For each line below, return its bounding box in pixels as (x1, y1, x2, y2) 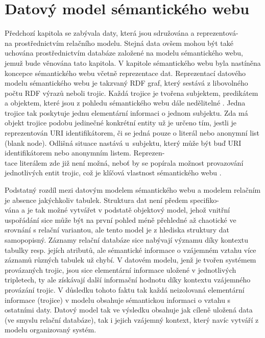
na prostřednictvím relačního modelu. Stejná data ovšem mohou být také (5, 37, 233, 48)
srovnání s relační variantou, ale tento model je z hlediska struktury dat (5, 224, 229, 235)
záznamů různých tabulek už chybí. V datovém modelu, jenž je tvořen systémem (5, 254, 256, 265)
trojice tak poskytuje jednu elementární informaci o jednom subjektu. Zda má (5, 107, 248, 118)
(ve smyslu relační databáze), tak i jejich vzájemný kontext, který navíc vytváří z (5, 314, 259, 325)
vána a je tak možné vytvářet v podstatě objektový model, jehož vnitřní (5, 204, 230, 215)
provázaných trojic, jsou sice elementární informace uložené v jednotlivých (5, 264, 236, 275)
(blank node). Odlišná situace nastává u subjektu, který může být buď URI (5, 137, 242, 148)
